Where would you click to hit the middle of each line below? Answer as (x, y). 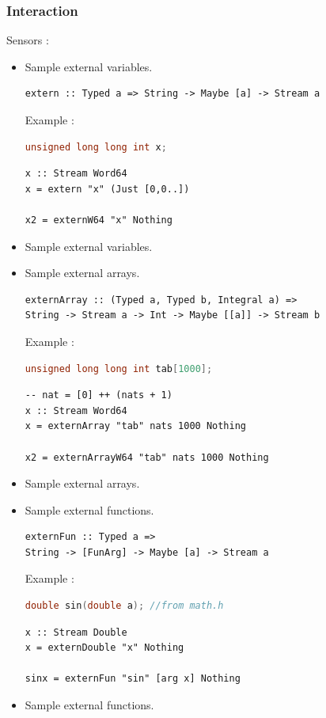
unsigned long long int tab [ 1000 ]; (119, 368)
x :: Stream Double (76, 632)
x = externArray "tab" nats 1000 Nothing (135, 426)
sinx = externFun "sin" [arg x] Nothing (133, 679)
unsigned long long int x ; (96, 147)
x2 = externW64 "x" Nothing (99, 220)
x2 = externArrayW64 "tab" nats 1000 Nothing (147, 457)
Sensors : (28, 40)
